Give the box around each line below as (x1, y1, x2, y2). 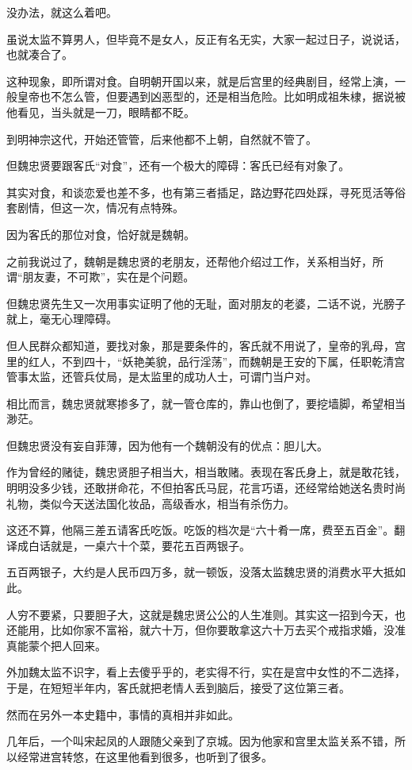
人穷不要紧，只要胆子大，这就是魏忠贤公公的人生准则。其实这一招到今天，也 (6, 606, 406, 622)
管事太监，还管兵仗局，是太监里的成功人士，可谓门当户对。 (6, 368, 317, 385)
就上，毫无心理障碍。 (6, 310, 117, 327)
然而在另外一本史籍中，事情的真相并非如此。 (6, 706, 239, 722)
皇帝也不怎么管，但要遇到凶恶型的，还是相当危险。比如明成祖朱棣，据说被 (17, 88, 406, 105)
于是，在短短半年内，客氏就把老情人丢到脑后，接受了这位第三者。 (6, 680, 350, 695)
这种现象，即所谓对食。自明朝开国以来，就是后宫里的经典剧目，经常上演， (6, 72, 395, 89)
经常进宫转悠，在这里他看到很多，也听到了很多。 (17, 748, 273, 764)
